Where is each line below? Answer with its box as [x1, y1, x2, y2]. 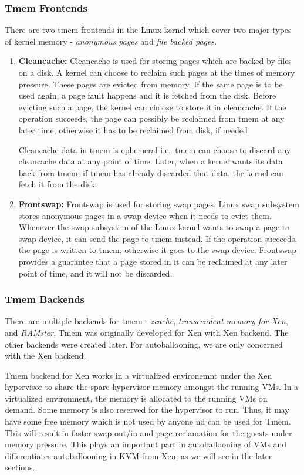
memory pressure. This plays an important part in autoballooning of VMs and [5, 438, 287, 450]
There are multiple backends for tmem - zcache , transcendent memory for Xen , [5, 315, 288, 327]
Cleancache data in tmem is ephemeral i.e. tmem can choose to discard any [18, 143, 291, 156]
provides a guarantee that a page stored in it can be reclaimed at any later [18, 255, 288, 267]
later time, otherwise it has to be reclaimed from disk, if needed [18, 123, 248, 136]
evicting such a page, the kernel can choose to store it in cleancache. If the [18, 100, 286, 113]
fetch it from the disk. [18, 178, 97, 190]
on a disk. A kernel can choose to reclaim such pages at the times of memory [18, 66, 295, 78]
